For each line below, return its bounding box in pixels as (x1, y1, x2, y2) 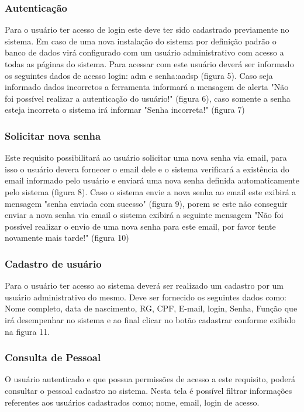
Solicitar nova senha (5, 128, 101, 143)
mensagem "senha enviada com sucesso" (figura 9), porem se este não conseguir (5, 197, 288, 209)
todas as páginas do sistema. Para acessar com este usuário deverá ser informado (5, 58, 294, 70)
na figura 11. (5, 325, 50, 337)
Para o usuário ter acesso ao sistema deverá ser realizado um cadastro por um (5, 279, 284, 292)
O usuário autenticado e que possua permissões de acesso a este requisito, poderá (5, 373, 296, 385)
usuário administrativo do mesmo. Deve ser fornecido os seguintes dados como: (5, 290, 286, 303)
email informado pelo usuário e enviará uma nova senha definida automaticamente (5, 174, 299, 186)
